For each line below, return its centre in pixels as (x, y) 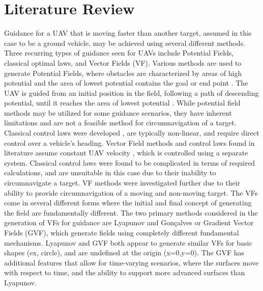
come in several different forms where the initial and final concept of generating (128, 203)
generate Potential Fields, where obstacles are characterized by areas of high (123, 73)
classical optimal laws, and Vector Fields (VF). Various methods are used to (123, 62)
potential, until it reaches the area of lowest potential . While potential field (122, 103)
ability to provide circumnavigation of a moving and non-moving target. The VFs (131, 192)
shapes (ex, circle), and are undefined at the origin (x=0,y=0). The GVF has (124, 253)
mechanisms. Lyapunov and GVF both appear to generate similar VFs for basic (128, 242)
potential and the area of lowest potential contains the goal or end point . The (126, 83)
